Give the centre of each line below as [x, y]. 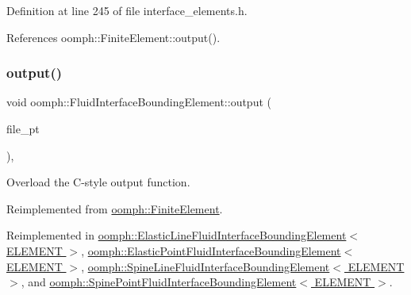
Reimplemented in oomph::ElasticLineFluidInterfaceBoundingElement [177, 235]
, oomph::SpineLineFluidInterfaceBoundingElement [205, 266]
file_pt [23, 128]
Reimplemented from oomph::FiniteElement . [115, 208]
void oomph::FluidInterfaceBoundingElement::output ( [139, 102]
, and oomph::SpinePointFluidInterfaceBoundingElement [159, 282]
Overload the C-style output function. [98, 182]
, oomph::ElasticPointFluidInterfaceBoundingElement [211, 250]
